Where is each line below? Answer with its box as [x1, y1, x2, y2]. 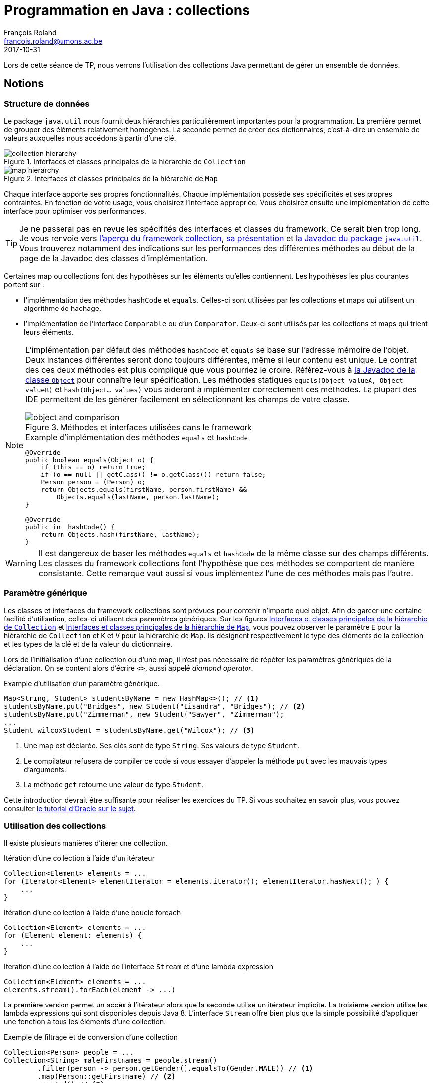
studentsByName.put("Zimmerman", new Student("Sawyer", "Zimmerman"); [4, 710, 284, 718]
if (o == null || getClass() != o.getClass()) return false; [41, 470, 266, 478]
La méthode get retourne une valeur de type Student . [24, 780, 203, 789]
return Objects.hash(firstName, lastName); [41, 530, 200, 538]
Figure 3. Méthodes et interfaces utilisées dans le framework [25, 422, 252, 432]
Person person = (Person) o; [41, 478, 146, 486]
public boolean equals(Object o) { [25, 456, 154, 464]
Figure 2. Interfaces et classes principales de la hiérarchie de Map [4, 174, 218, 183]
